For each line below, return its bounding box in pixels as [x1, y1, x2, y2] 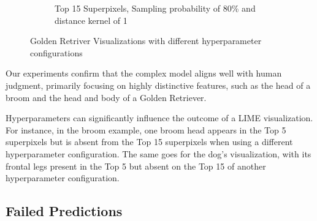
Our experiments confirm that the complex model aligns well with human [6, 67, 282, 80]
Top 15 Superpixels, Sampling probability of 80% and [55, 2, 256, 14]
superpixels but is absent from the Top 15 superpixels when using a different [6, 135, 293, 148]
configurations [30, 46, 83, 59]
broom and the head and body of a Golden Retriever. [6, 91, 207, 103]
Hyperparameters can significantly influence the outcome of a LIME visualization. [6, 111, 313, 124]
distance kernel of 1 [55, 13, 128, 26]
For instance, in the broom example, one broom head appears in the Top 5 [6, 123, 286, 136]
